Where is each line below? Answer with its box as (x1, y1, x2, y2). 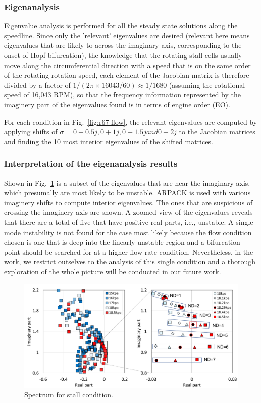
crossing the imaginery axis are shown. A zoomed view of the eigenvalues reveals (4, 207, 253, 217)
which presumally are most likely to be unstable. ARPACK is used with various (4, 187, 251, 198)
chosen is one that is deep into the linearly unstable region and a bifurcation (4, 237, 240, 247)
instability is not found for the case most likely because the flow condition (23, 226, 252, 237)
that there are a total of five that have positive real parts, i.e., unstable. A (4, 216, 234, 227)
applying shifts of (4, 126, 58, 137)
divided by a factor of (4, 79, 71, 90)
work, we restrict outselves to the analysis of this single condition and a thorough (4, 256, 256, 267)
